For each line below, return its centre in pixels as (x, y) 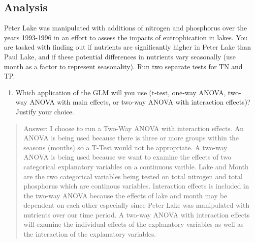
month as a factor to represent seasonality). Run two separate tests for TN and (123, 66)
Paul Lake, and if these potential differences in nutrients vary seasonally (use (120, 56)
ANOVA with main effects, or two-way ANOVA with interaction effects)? (140, 102)
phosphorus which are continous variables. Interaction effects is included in (136, 186)
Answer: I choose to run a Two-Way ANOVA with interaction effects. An (133, 128)
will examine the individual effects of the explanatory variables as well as (133, 224)
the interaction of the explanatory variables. (90, 234)
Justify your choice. (45, 111)
